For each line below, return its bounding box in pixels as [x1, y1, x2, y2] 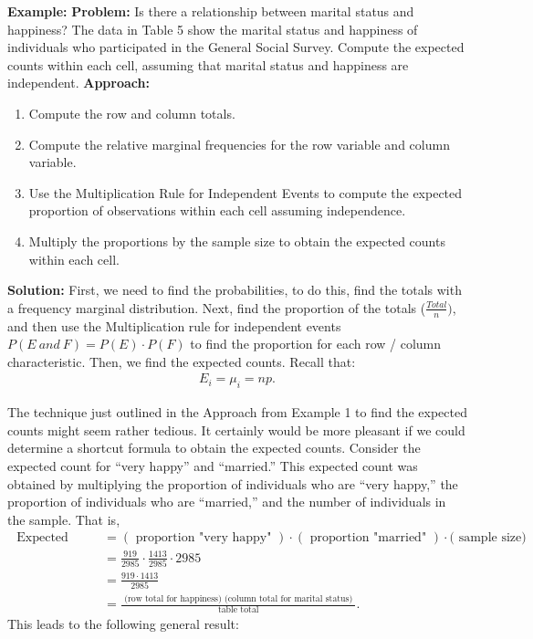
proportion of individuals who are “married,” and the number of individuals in [7, 492, 446, 511]
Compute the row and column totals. [28, 103, 235, 122]
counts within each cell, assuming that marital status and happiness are [7, 55, 409, 74]
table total [217, 605, 259, 615]
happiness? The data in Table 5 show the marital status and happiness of [7, 19, 418, 38]
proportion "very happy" [135, 531, 272, 545]
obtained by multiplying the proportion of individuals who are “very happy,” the [7, 474, 458, 493]
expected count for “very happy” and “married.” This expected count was [7, 456, 418, 475]
